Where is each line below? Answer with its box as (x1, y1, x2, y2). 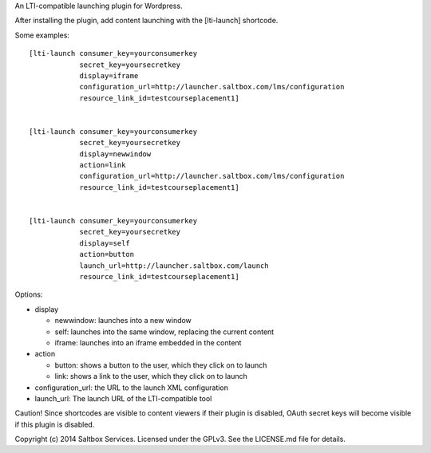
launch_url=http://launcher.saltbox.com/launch (79, 261, 269, 270)
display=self (79, 238, 131, 247)
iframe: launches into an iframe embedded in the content (54, 337, 242, 347)
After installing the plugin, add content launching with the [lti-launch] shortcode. (14, 16, 279, 26)
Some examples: (14, 30, 69, 40)
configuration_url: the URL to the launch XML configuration (34, 383, 229, 392)
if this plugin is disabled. (14, 420, 95, 429)
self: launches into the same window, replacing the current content (54, 327, 275, 337)
